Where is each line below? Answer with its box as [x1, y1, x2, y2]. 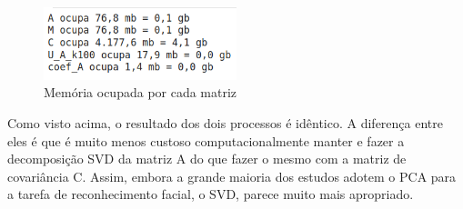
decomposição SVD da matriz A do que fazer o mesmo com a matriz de [7, 149, 407, 168]
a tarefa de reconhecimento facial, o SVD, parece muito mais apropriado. [7, 184, 414, 204]
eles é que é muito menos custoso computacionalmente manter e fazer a [7, 131, 405, 150]
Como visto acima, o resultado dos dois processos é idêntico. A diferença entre [7, 113, 443, 132]
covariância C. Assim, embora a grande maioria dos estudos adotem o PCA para [7, 166, 457, 185]
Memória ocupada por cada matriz [44, 83, 237, 102]
